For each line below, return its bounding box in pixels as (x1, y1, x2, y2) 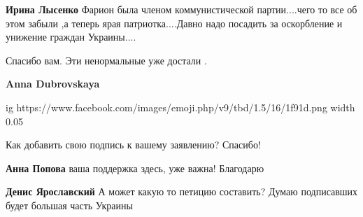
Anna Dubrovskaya (6, 76, 100, 91)
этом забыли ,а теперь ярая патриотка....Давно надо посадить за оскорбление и (6, 15, 343, 30)
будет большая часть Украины (6, 197, 133, 212)
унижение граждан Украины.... (6, 29, 136, 44)
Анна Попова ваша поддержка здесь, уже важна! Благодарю (6, 160, 264, 175)
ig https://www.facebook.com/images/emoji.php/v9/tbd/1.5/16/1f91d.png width (6, 99, 355, 114)
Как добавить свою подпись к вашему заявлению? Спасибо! (6, 137, 261, 152)
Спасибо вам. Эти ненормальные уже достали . (6, 52, 207, 67)
